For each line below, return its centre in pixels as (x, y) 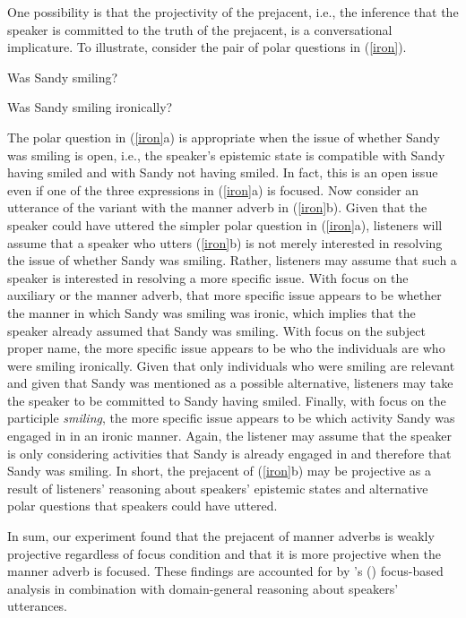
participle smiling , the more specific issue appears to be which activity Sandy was (231, 418)
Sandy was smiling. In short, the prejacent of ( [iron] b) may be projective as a (219, 471)
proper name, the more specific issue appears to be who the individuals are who (226, 348)
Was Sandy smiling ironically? (90, 107)
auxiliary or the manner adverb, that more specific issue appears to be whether (224, 295)
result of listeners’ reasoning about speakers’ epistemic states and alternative (218, 488)
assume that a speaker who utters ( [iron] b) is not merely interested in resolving (225, 242)
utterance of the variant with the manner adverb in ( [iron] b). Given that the (217, 207)
